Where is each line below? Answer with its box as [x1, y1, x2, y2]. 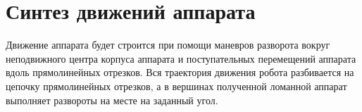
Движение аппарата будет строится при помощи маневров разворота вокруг [6, 37, 330, 52]
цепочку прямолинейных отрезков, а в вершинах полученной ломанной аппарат [6, 78, 347, 93]
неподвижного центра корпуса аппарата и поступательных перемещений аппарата [6, 51, 356, 66]
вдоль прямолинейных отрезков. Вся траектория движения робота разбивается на [6, 65, 354, 80]
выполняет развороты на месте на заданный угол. [6, 92, 218, 107]
